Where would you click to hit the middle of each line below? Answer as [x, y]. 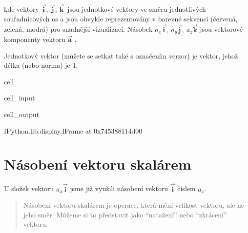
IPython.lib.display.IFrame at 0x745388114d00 [73, 130]
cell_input [20, 98]
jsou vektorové [221, 29]
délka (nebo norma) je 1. [41, 65]
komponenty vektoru [35, 39]
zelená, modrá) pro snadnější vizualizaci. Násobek [78, 29]
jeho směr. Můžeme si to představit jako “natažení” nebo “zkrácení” [125, 214]
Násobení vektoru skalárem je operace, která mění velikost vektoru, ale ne [134, 205]
